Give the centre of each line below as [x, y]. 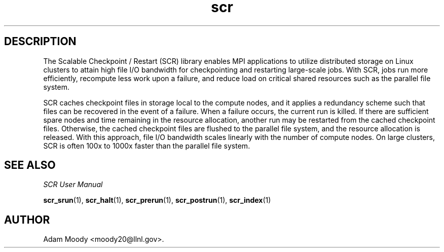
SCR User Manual [73, 185]
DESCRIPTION [40, 42]
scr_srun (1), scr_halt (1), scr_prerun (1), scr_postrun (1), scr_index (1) [157, 200]
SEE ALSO [30, 165]
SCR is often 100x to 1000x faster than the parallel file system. [147, 146]
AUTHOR [27, 220]
